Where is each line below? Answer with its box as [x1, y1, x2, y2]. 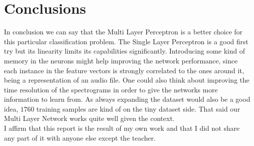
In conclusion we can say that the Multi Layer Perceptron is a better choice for [4, 27, 243, 37]
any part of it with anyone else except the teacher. [4, 132, 156, 143]
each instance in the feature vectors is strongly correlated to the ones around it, [4, 65, 244, 75]
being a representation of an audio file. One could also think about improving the [4, 75, 250, 85]
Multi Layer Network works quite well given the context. [4, 113, 175, 123]
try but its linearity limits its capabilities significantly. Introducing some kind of [4, 46, 245, 56]
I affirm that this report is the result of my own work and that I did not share [4, 123, 240, 133]
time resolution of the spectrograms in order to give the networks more [4, 84, 218, 94]
